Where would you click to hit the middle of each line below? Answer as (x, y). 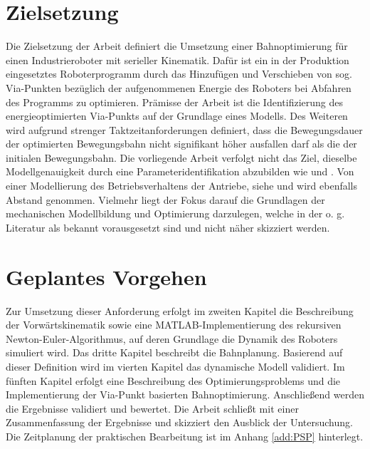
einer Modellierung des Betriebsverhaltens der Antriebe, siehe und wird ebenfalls (182, 186)
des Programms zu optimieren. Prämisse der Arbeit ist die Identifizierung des (174, 102)
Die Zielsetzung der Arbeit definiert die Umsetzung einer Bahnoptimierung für (177, 46)
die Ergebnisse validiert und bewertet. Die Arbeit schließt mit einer (152, 408)
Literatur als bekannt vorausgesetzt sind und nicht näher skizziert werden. (168, 227)
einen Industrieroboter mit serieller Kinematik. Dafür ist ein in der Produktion (178, 60)
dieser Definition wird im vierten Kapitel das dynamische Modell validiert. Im (175, 366)
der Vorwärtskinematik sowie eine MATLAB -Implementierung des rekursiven (174, 325)
